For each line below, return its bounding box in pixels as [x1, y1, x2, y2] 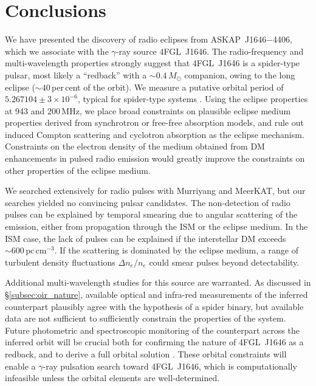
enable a [5, 359, 36, 372]
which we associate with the [5, 44, 109, 57]
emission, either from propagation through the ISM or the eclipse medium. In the [5, 220, 308, 233]
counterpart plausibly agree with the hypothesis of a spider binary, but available [5, 300, 304, 312]
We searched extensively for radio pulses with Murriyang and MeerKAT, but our [5, 184, 306, 197]
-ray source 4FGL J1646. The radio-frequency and [115, 44, 304, 57]
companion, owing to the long [184, 68, 295, 81]
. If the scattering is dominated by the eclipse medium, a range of [54, 244, 298, 257]
